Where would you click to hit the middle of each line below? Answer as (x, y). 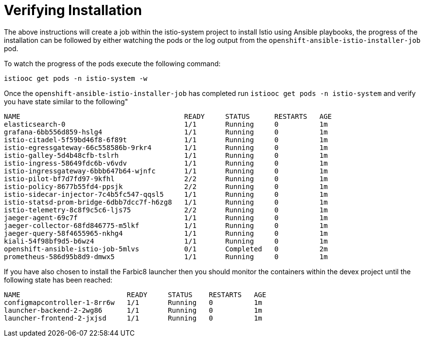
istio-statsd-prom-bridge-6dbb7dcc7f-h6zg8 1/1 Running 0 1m (166, 202)
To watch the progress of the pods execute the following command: (112, 63)
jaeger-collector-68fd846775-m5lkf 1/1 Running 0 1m (166, 225)
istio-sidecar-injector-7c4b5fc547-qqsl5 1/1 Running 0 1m (166, 194)
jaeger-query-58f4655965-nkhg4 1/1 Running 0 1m (166, 233)
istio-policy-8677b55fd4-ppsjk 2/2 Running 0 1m (166, 186)
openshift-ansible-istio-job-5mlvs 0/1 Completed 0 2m (166, 249)
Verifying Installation (73, 10)
